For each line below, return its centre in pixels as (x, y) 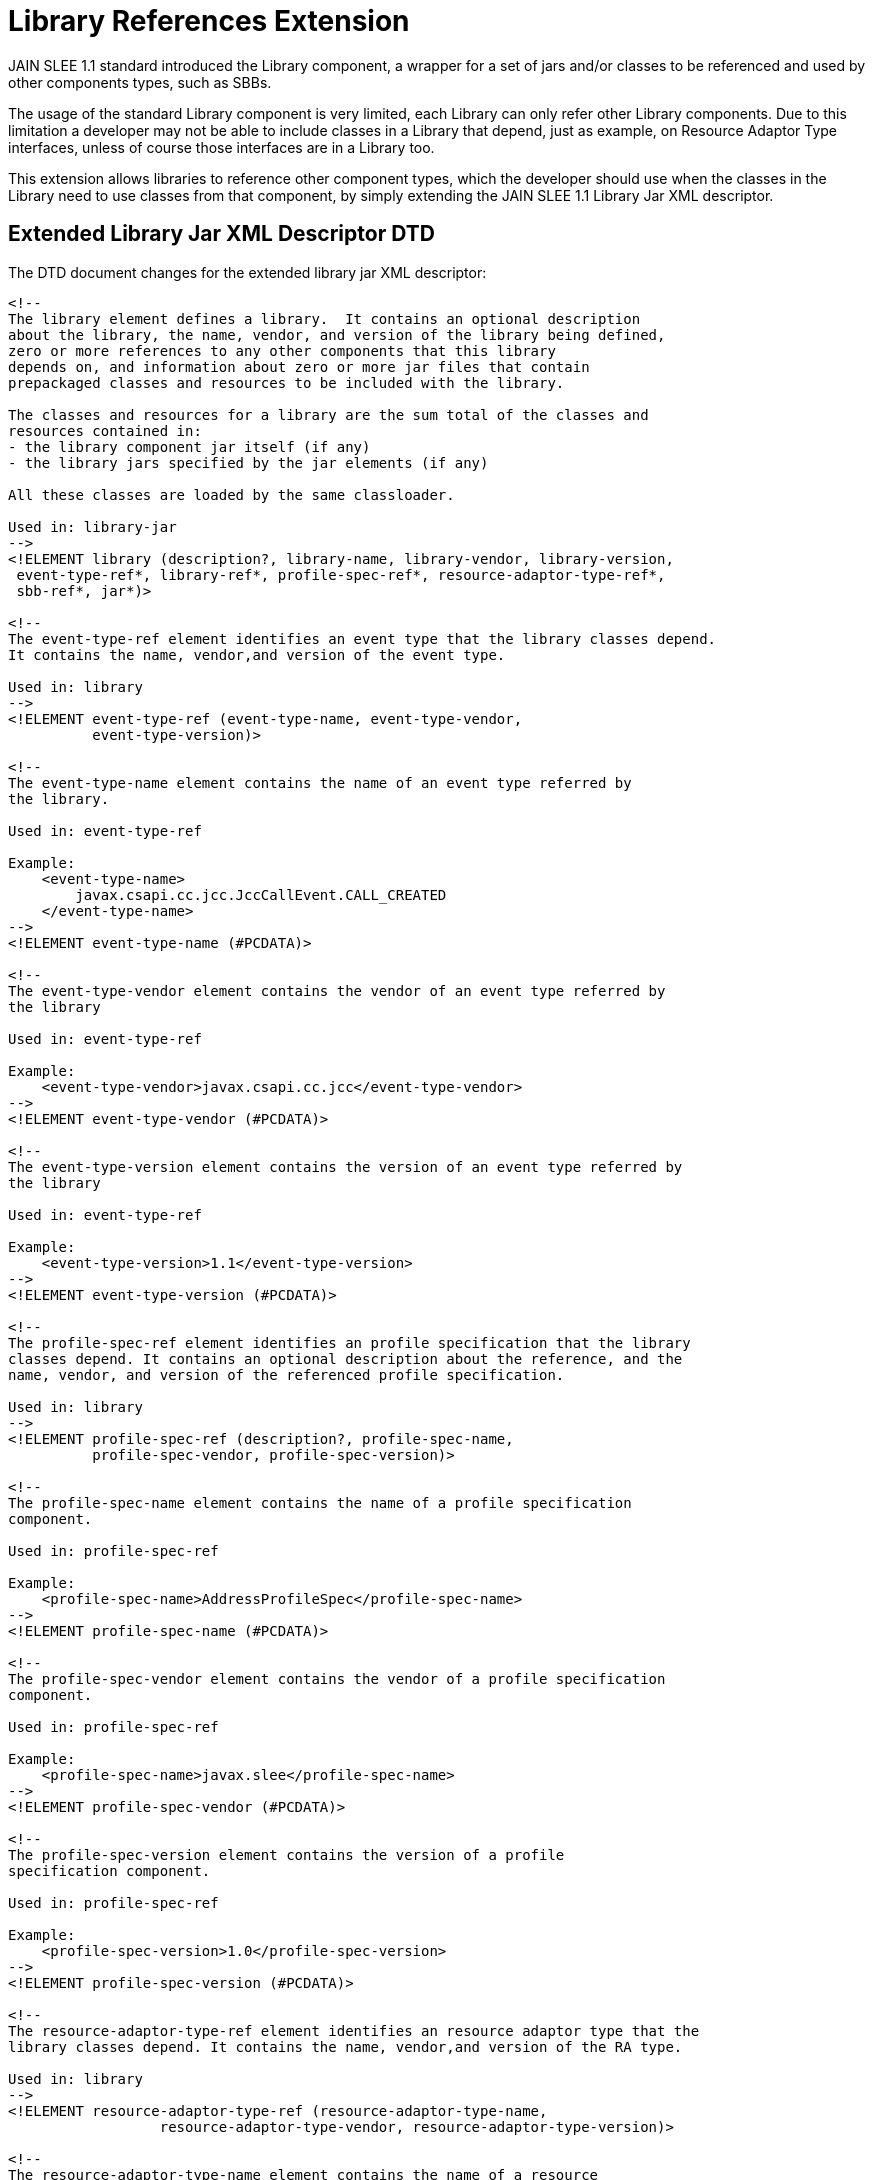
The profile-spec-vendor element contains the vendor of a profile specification (337, 1678)
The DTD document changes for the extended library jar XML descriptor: (247, 272)
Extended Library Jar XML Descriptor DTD (221, 234)
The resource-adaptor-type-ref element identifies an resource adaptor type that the (354, 2030)
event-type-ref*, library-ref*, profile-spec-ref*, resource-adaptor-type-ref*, (341, 574)
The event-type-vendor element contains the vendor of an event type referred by (337, 990)
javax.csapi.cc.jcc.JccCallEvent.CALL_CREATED (261, 894)
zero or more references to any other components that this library (282, 350)
